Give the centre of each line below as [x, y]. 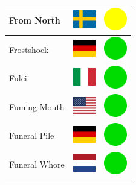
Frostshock [29, 49]
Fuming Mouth [37, 106]
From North [35, 20]
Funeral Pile [32, 135]
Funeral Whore [37, 164]
